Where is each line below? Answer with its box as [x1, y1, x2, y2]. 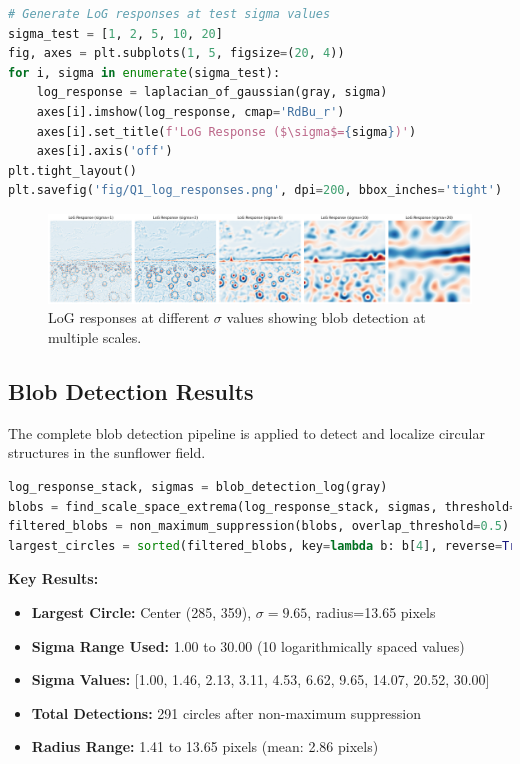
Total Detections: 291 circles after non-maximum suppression [31, 702, 422, 723]
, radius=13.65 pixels [307, 601, 436, 622]
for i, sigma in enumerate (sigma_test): [8, 65, 281, 80]
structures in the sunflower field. [8, 442, 206, 463]
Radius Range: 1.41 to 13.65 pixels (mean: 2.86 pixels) [31, 736, 379, 757]
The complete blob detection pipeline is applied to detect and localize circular [8, 422, 485, 443]
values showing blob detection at [226, 307, 426, 328]
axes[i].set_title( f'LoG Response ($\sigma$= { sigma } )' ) [36, 124, 417, 139]
